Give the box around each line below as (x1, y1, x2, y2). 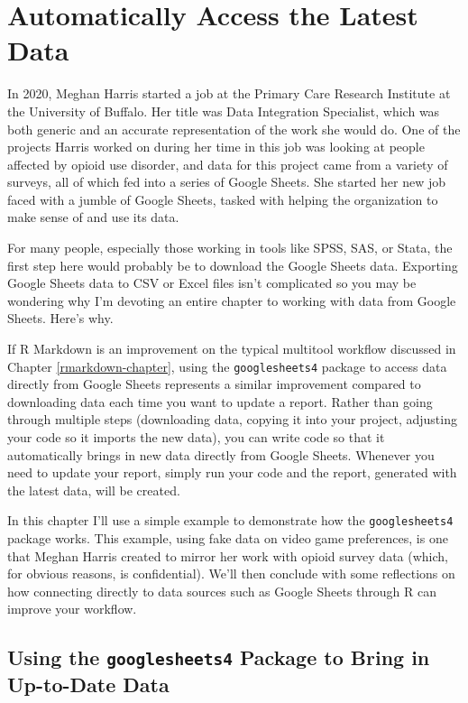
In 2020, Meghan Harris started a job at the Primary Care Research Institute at (7, 84, 451, 103)
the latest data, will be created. (7, 480, 180, 499)
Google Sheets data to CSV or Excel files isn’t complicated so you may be (7, 273, 417, 292)
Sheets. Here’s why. (7, 309, 114, 328)
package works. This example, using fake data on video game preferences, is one (7, 529, 448, 548)
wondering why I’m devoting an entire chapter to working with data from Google (7, 291, 456, 310)
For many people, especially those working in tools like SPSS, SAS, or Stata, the (7, 238, 453, 257)
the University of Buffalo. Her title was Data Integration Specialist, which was (7, 101, 440, 120)
